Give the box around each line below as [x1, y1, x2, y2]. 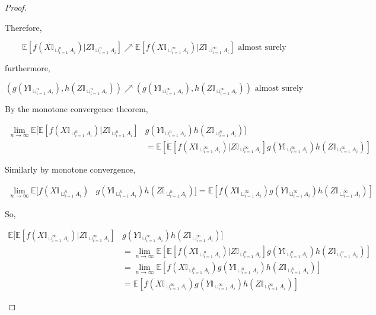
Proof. [5, 1, 27, 13]
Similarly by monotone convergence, [5, 163, 136, 175]
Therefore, [5, 21, 42, 33]
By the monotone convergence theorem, [5, 102, 148, 114]
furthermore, [5, 62, 50, 74]
